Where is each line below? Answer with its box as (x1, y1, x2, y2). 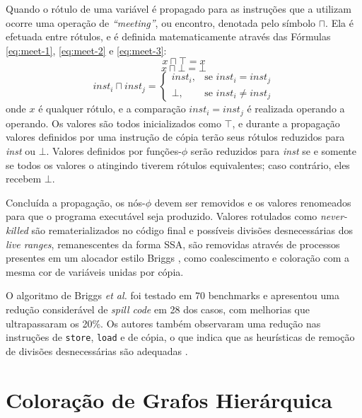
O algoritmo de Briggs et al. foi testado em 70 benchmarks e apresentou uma (6, 288, 339, 303)
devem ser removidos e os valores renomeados (154, 195, 351, 209)
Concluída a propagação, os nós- (6, 195, 146, 209)
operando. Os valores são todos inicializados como (6, 115, 221, 130)
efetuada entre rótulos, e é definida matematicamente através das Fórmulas (6, 29, 331, 44)
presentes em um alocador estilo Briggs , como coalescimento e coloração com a (6, 250, 349, 265)
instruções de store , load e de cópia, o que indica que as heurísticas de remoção (6, 330, 355, 344)
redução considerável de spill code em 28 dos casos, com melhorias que (6, 301, 310, 316)
